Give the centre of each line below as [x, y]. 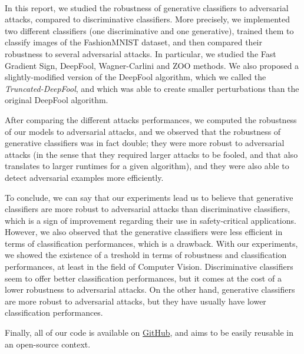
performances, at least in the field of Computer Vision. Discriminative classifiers [149, 267]
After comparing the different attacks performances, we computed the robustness [151, 119]
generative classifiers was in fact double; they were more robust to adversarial [145, 143]
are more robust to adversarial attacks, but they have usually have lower [136, 301]
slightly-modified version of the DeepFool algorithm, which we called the [136, 77]
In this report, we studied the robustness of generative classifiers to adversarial [147, 7]
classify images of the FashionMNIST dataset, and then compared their [133, 42]
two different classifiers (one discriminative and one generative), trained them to [149, 30]
